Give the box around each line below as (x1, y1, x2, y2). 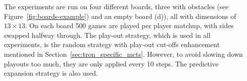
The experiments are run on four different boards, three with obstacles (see (4, 1, 228, 11)
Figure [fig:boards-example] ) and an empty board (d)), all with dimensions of (4, 11, 236, 21)
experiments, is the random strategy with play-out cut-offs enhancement (4, 39, 220, 49)
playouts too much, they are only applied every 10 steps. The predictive (4, 58, 219, 68)
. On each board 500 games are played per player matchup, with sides (25, 20, 234, 31)
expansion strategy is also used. (4, 68, 98, 78)
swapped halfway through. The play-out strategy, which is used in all (4, 30, 211, 40)
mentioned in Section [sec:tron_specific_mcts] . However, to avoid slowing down (4, 49, 243, 59)
